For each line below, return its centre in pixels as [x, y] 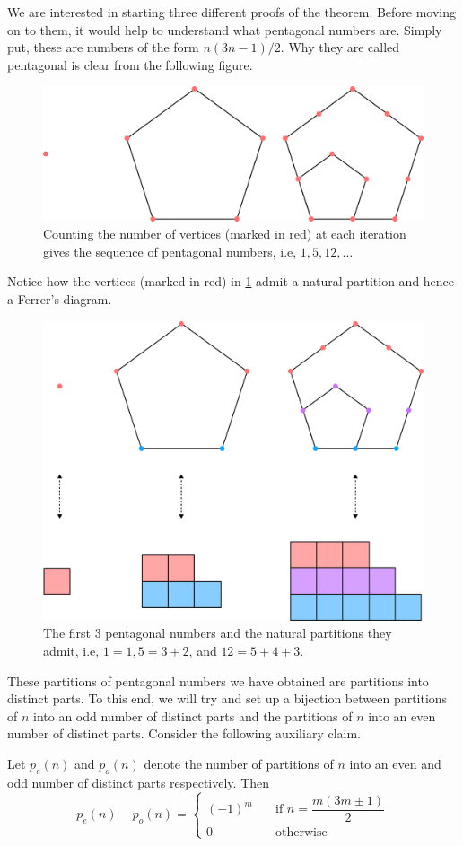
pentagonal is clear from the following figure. [130, 64]
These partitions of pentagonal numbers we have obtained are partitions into [218, 680]
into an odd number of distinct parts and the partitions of [193, 715]
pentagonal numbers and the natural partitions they [249, 633]
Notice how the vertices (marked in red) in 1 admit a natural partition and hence [231, 281]
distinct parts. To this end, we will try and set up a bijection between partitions [227, 698]
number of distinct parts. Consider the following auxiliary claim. [184, 733]
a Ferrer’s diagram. [60, 299]
